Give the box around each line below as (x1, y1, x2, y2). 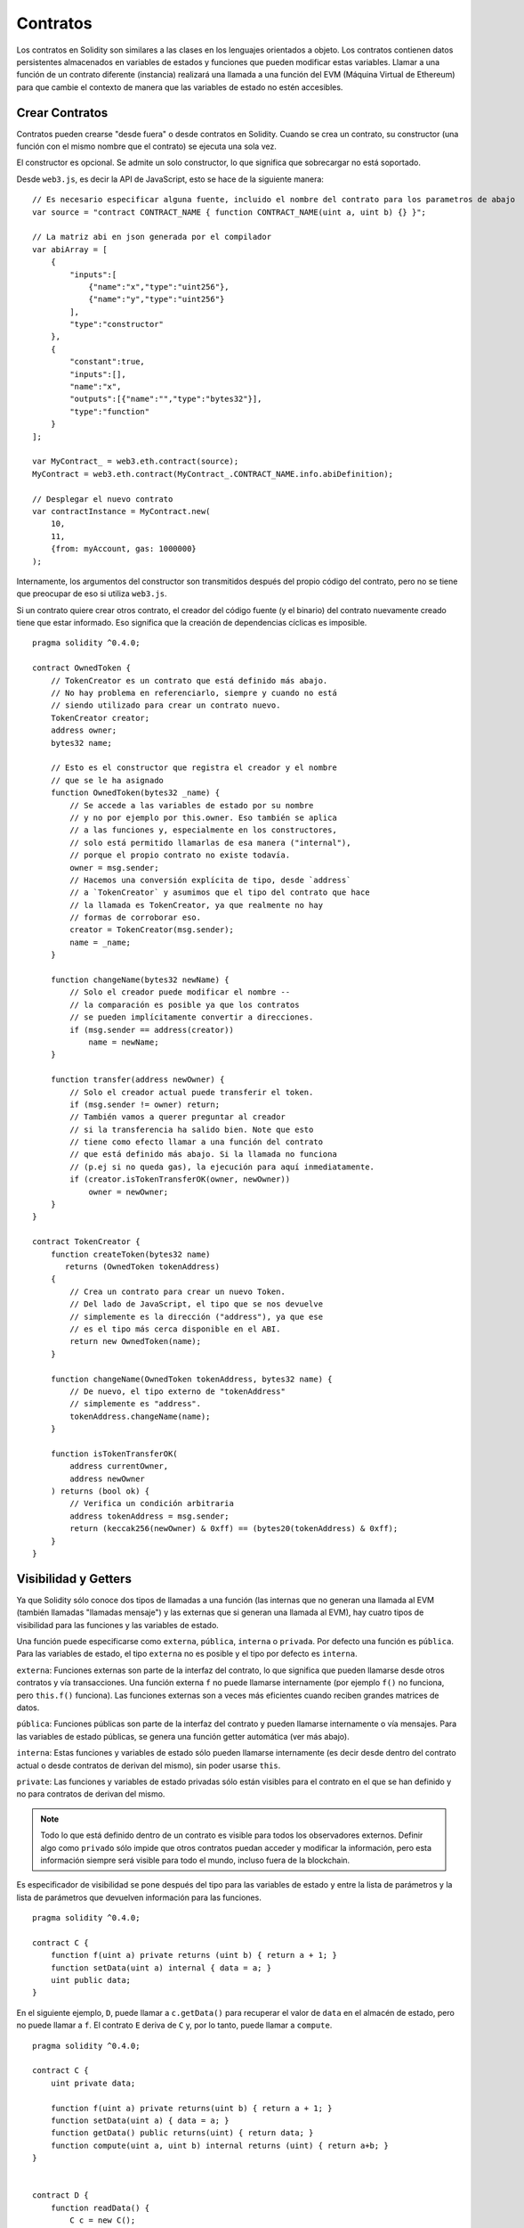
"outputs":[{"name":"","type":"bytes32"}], (69, 394, 262, 405)
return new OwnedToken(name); (69, 1337, 202, 1347)
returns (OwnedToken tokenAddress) (65, 1262, 221, 1272)
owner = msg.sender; (69, 863, 159, 872)
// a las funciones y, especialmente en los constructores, (69, 825, 337, 835)
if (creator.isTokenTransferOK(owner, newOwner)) (69, 1175, 291, 1184)
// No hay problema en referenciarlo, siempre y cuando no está (50, 688, 337, 699)
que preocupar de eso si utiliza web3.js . (16, 588, 168, 599)
